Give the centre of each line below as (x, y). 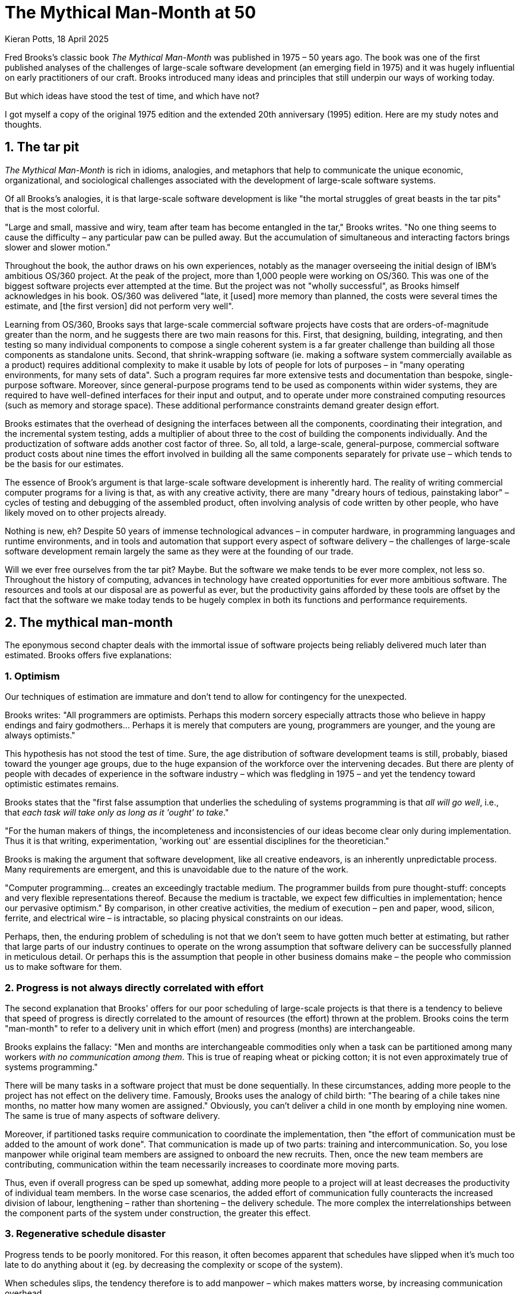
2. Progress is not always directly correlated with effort (134, 987)
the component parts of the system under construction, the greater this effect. (158, 1213)
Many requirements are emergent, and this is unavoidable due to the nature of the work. (177, 870)
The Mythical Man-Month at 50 (131, 12)
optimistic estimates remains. (62, 784)
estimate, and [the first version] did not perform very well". (119, 306)
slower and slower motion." (58, 247)
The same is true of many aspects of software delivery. (112, 1115)
